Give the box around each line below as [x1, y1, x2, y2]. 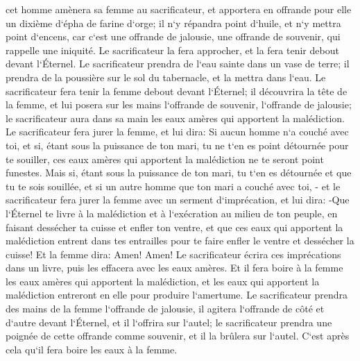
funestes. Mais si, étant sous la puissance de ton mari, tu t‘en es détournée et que [6, 165, 352, 180]
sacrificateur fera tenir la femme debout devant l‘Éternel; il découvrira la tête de [6, 83, 348, 98]
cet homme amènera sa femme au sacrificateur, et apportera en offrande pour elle [6, 2, 352, 16]
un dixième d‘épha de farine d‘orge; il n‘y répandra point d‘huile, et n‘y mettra [6, 15, 341, 30]
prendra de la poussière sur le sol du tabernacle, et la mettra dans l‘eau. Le [6, 69, 326, 84]
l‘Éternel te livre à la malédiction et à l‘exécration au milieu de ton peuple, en [6, 205, 338, 220]
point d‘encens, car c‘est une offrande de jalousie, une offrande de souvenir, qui [6, 29, 341, 44]
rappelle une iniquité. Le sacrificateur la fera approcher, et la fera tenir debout [6, 42, 339, 57]
